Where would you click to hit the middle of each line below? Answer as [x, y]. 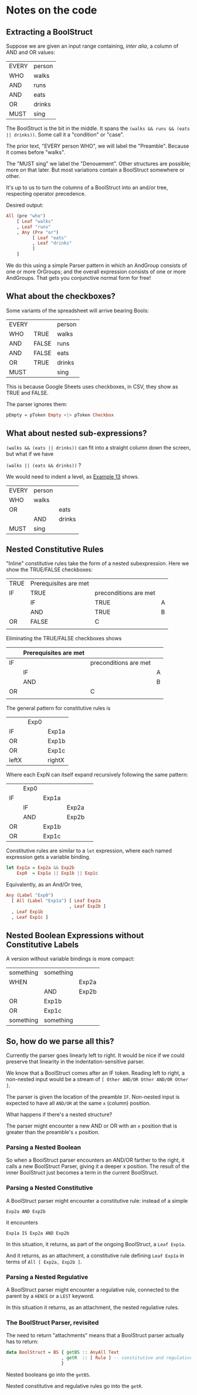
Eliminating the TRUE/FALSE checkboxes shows [64, 638]
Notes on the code [52, 10]
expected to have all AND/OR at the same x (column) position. [79, 1103]
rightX [56, 760]
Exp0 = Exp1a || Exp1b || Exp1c [57, 874]
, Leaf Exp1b [27, 912]
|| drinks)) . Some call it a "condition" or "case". [65, 135]
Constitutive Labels [43, 944]
